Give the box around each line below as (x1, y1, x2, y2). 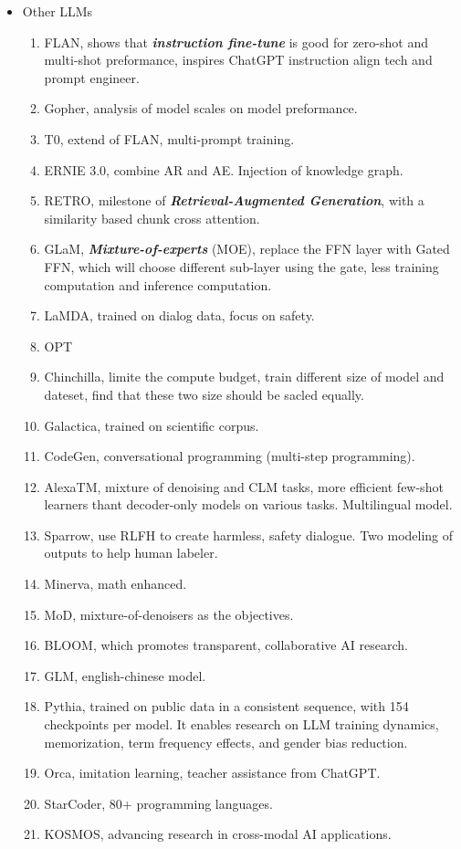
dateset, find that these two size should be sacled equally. (44, 384, 364, 404)
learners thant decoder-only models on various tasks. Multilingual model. (44, 495, 453, 514)
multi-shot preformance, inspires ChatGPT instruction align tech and (44, 50, 433, 69)
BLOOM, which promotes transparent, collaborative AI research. (44, 635, 408, 655)
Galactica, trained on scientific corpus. (44, 415, 259, 435)
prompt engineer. (44, 68, 140, 87)
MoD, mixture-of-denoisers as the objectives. (44, 604, 294, 624)
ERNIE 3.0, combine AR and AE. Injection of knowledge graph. (44, 160, 403, 179)
